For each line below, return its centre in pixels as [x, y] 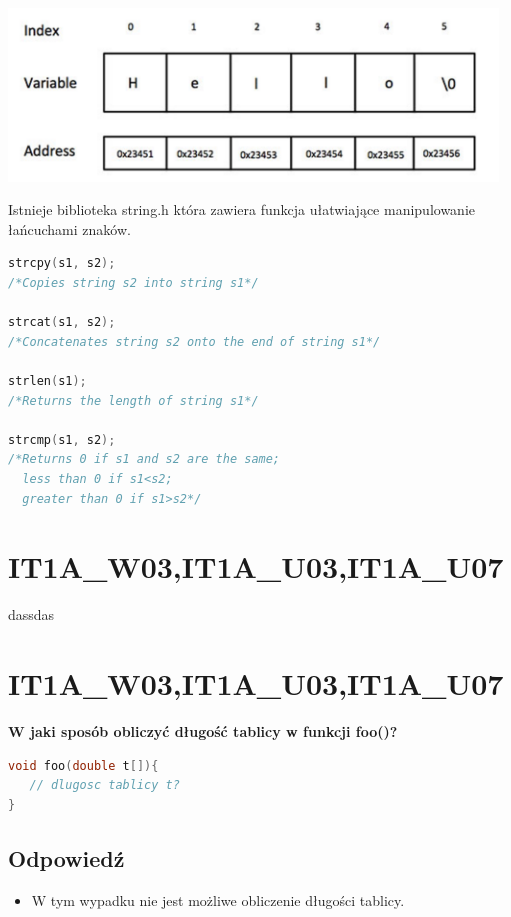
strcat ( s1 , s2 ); [62, 322]
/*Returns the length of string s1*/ [133, 400]
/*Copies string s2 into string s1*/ [133, 283]
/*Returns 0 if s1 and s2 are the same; [144, 459]
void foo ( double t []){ [83, 765]
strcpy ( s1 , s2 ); [62, 263]
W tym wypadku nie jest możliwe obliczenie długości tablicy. [218, 899]
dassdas [31, 614]
